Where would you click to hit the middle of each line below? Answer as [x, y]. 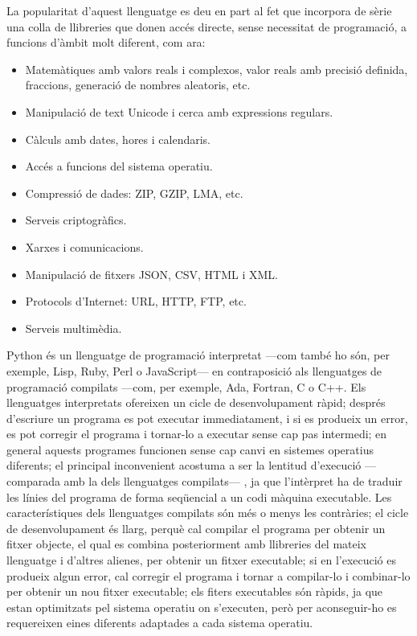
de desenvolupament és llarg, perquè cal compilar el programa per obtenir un [196, 528]
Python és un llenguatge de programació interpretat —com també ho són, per [198, 355]
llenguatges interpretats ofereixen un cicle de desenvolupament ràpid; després [196, 402]
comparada [33, 481]
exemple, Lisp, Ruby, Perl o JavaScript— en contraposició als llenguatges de [194, 370]
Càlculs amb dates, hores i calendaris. [118, 139]
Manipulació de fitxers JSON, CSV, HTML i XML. [151, 274]
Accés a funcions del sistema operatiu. [119, 166]
